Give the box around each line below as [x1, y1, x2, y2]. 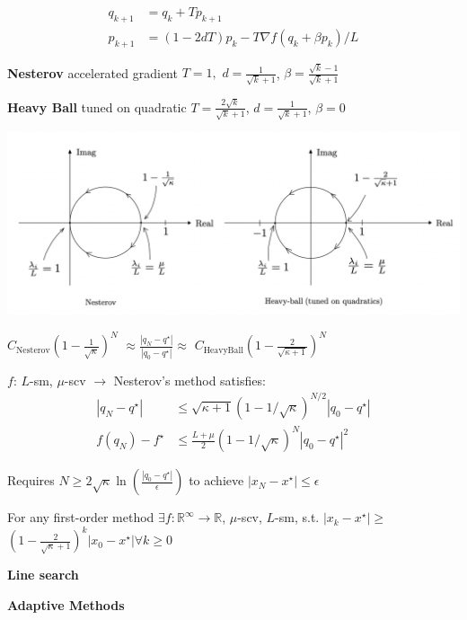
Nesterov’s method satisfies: [113, 370, 266, 389]
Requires [7, 471, 55, 490]
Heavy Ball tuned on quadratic [7, 97, 187, 116]
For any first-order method [7, 508, 154, 527]
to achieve [189, 471, 244, 490]
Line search [7, 565, 79, 584]
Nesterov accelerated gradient [7, 63, 178, 82]
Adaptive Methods [7, 596, 125, 614]
